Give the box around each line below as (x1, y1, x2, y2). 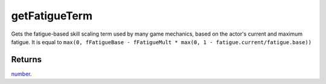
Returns (11, 54, 42, 65)
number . (11, 70, 32, 77)
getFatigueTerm (11, 9, 93, 22)
